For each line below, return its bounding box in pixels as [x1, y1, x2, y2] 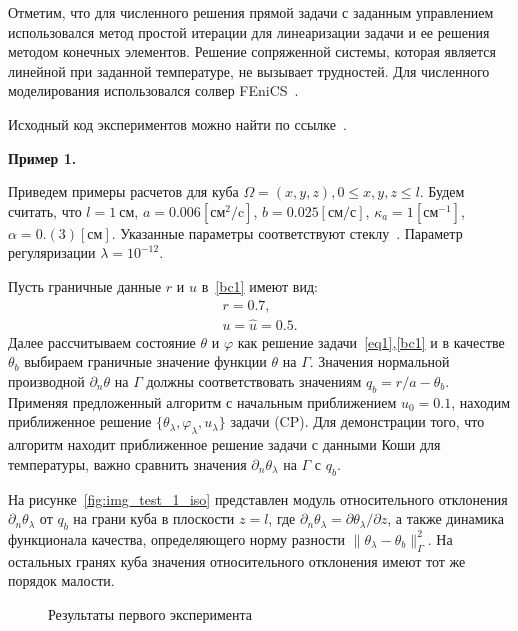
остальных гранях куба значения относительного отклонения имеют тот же [8, 550, 466, 571]
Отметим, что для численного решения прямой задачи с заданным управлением [8, 2, 494, 22]
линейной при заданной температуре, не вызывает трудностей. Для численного [8, 60, 490, 81]
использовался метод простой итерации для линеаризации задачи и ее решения [8, 21, 490, 42]
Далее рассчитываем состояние [8, 331, 196, 352]
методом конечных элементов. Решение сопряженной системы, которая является [8, 41, 496, 62]
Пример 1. [8, 147, 77, 168]
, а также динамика [387, 508, 504, 529]
